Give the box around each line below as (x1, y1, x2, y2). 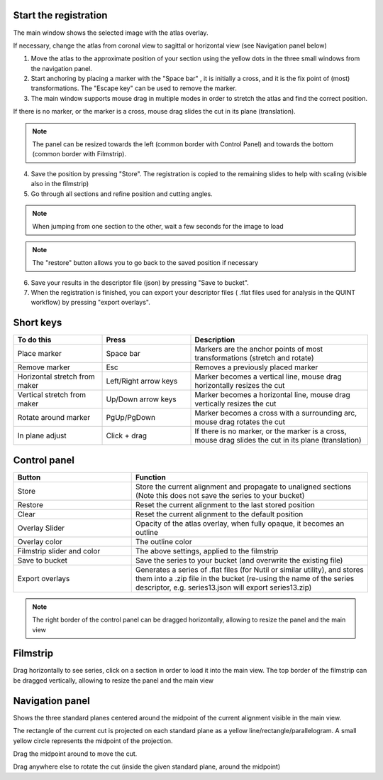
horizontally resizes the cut (194, 381, 285, 391)
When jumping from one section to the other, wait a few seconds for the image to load (32, 222, 284, 231)
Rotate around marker (17, 413, 91, 423)
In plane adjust (17, 430, 67, 440)
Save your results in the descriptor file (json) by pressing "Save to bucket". (30, 278, 250, 287)
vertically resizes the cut (194, 399, 277, 408)
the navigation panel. (30, 64, 92, 72)
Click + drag (106, 430, 148, 440)
